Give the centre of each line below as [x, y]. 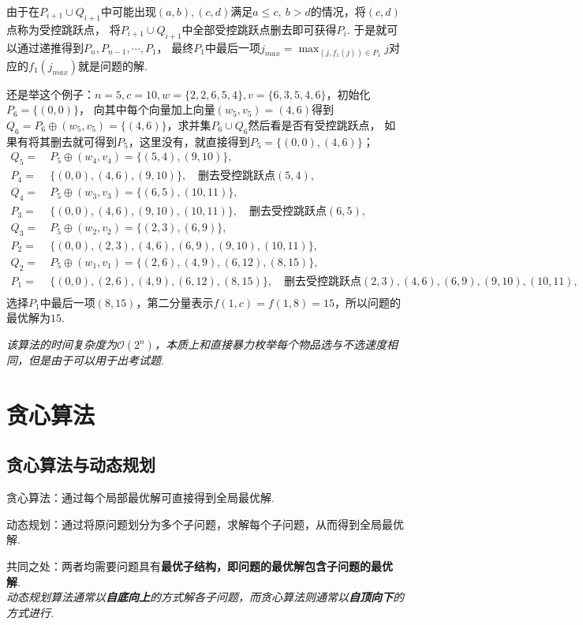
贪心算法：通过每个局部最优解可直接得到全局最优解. [140, 498]
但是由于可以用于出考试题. [96, 360]
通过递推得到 [50, 47]
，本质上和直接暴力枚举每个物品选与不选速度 [270, 344]
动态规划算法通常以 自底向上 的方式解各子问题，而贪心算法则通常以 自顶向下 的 [205, 597]
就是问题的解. [113, 65]
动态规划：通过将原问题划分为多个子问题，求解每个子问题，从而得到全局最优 [205, 524]
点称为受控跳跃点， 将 [64, 29]
